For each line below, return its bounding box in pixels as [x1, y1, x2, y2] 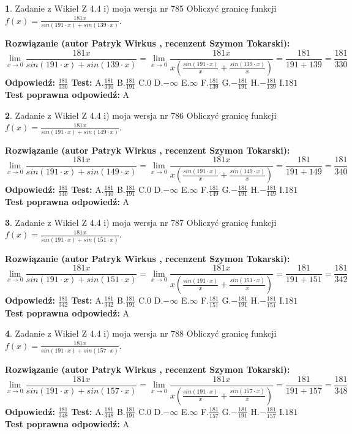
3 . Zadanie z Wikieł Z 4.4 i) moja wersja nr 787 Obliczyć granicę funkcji [5, 215, 277, 228]
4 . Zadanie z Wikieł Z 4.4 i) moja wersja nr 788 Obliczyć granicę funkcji [5, 327, 277, 340]
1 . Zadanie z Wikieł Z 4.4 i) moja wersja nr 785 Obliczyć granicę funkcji [5, 2, 277, 14]
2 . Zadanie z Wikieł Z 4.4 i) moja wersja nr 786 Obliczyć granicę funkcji [5, 108, 277, 121]
